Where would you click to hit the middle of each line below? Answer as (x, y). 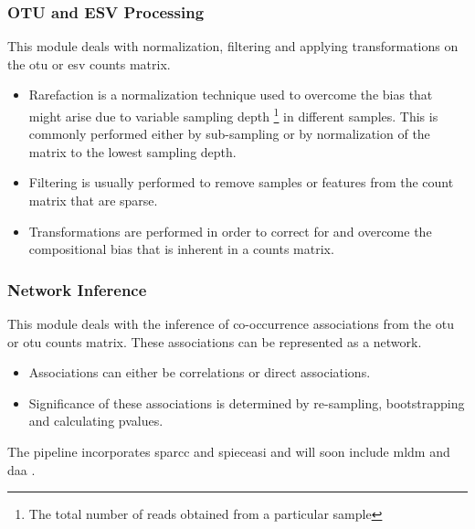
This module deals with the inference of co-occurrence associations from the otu (231, 324)
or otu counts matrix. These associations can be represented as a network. (215, 341)
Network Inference (77, 289)
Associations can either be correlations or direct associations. (200, 372)
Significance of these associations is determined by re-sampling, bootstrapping (247, 402)
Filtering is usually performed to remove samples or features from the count (241, 182)
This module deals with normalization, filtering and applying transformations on (233, 46)
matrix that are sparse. (93, 201)
